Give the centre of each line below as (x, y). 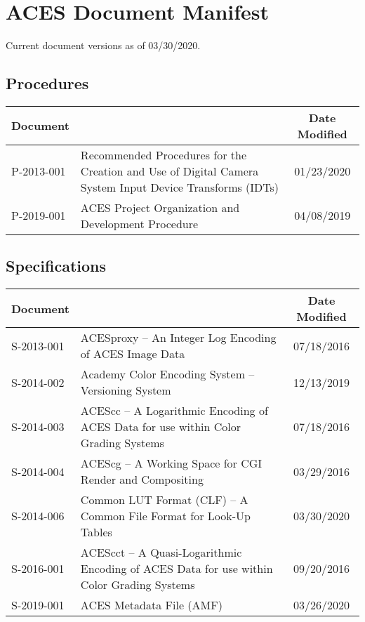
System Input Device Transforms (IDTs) (180, 187)
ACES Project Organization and (160, 207)
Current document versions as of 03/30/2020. (103, 45)
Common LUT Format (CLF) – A (164, 500)
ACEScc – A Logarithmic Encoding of (174, 411)
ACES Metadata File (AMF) (151, 605)
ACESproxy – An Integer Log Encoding (178, 338)
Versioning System (126, 390)
